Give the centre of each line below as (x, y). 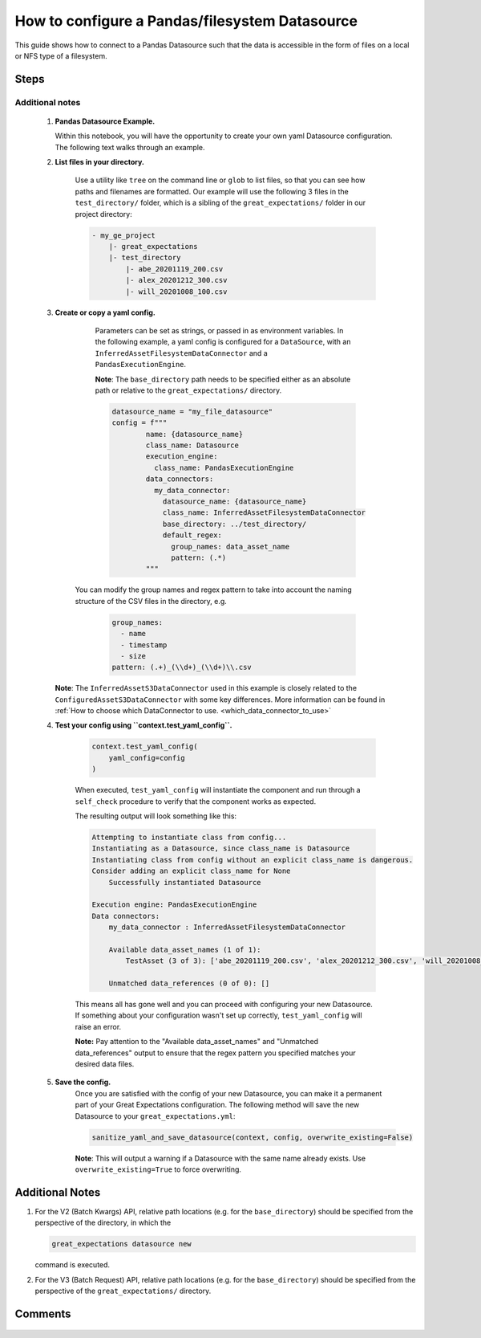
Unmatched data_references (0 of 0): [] (189, 983)
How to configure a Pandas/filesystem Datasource (186, 21)
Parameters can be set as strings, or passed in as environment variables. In (219, 330)
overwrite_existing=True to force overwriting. (158, 1169)
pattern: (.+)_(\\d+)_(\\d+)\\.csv (182, 667)
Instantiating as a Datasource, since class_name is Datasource (221, 848)
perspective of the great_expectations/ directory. (123, 1291)
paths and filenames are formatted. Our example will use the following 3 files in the (212, 191)
